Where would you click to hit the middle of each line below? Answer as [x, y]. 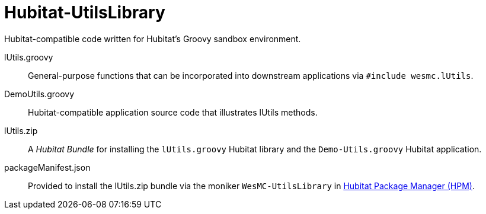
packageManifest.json [47, 167]
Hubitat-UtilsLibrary [85, 12]
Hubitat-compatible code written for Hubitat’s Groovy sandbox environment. [153, 39]
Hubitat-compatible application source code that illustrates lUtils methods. [173, 112]
